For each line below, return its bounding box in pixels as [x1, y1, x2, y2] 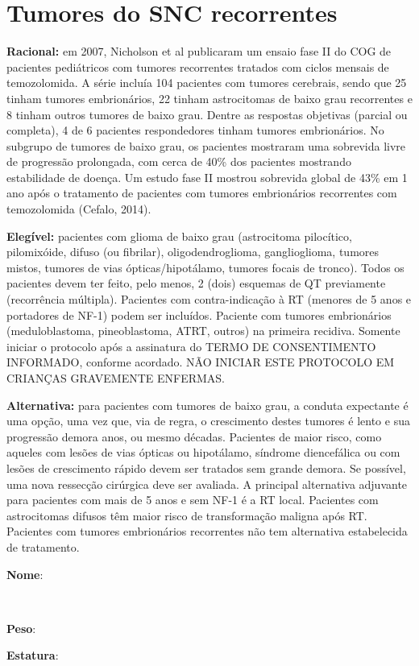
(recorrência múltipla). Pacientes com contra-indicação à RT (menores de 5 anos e [6, 291, 412, 308]
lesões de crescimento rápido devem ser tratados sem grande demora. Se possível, [6, 459, 406, 476]
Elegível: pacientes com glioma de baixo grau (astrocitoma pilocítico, [6, 227, 352, 244]
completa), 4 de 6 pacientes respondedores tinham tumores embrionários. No [6, 122, 384, 139]
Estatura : [6, 647, 59, 664]
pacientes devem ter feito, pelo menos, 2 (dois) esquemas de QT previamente [6, 275, 386, 292]
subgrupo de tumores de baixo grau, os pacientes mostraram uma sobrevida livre [6, 137, 406, 154]
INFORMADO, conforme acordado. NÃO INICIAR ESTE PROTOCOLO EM [6, 354, 395, 370]
